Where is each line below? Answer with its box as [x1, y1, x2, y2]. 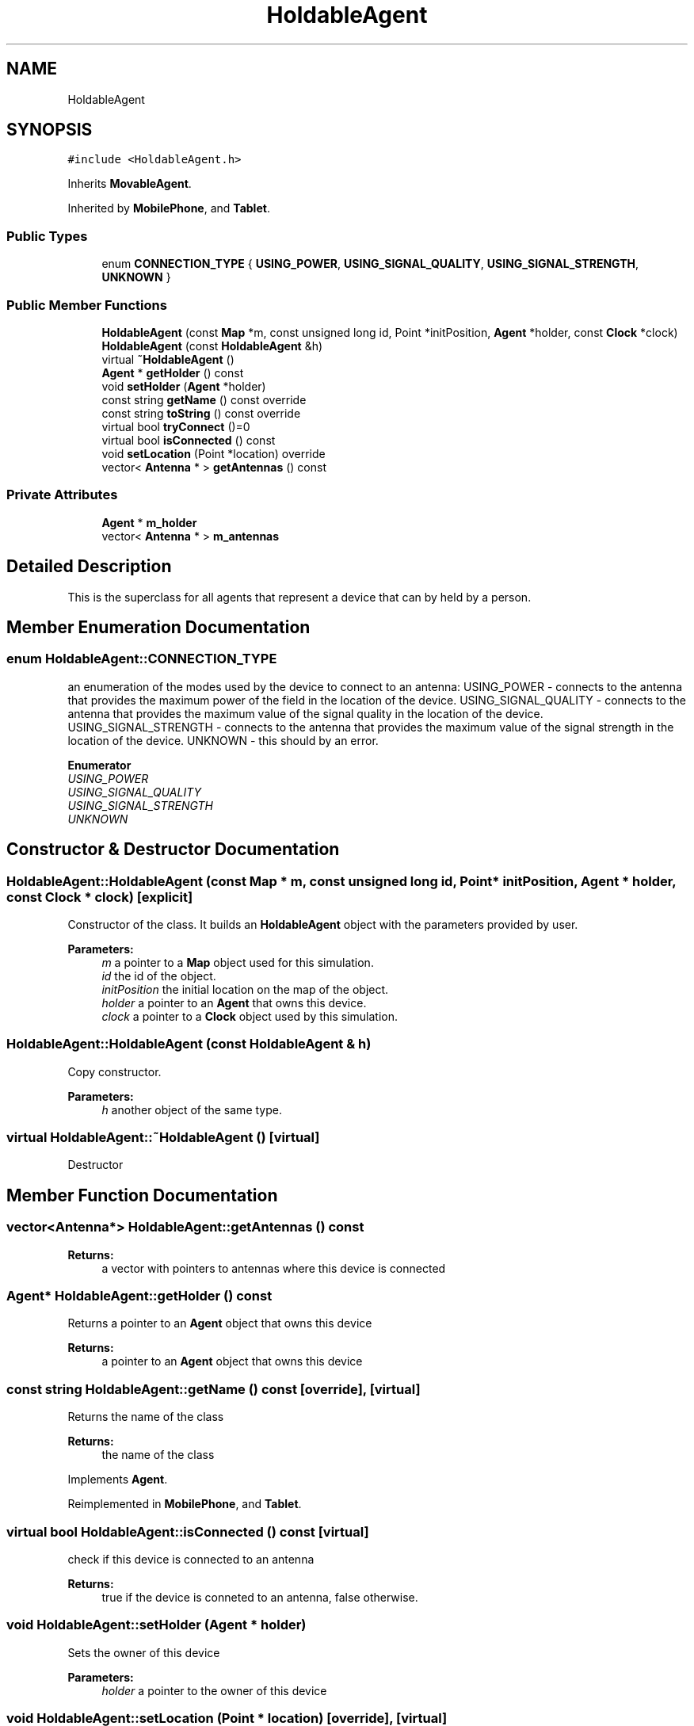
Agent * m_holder [101, 515, 197, 529]
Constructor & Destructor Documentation [6, 839, 340, 860]
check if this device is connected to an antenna [67, 1552, 315, 1566]
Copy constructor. [67, 1064, 162, 1079]
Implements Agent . [67, 1472, 168, 1487]
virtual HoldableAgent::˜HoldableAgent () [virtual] [6, 1129, 320, 1146]
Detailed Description [6, 556, 172, 577]
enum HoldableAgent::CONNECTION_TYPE [6, 651, 277, 667]
